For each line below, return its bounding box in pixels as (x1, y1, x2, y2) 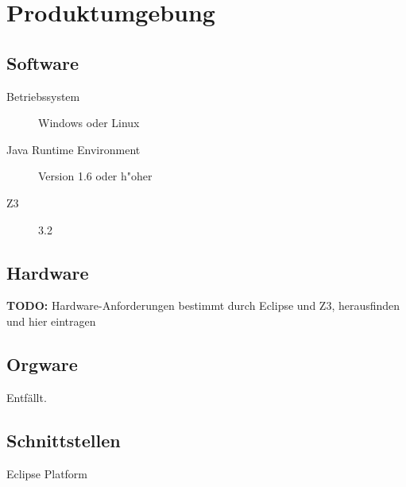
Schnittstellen (6, 427, 121, 452)
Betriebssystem (6, 87, 80, 104)
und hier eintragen (6, 312, 96, 329)
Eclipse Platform (6, 465, 88, 481)
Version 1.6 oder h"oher (38, 168, 153, 184)
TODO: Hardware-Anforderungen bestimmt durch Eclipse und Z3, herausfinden (6, 297, 400, 314)
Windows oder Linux (38, 114, 140, 131)
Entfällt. (6, 388, 47, 405)
